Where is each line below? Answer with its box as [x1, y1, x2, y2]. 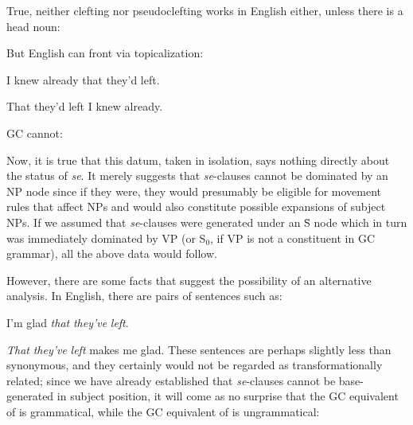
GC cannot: [6, 124, 63, 141]
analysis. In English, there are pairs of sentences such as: [6, 287, 282, 304]
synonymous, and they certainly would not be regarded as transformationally [6, 357, 383, 373]
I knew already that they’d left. [6, 71, 160, 88]
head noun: [6, 18, 60, 34]
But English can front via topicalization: [6, 45, 204, 61]
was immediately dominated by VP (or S [6, 229, 206, 246]
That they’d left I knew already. [6, 98, 163, 115]
